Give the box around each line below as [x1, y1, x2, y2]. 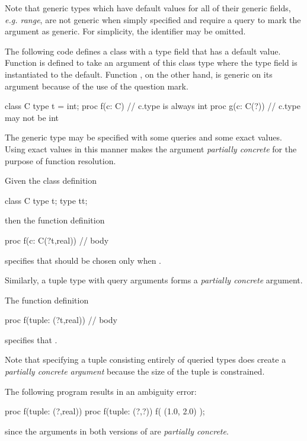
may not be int [5, 111, 59, 123]
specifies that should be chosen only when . [5, 254, 161, 266]
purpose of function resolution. [5, 154, 116, 167]
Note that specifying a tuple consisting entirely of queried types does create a [5, 353, 286, 366]
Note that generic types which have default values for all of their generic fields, [5, 2, 291, 14]
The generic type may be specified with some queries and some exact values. [5, 131, 282, 143]
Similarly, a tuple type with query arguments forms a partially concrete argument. [5, 274, 303, 286]
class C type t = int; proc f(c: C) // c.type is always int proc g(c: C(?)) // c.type [5, 100, 300, 112]
